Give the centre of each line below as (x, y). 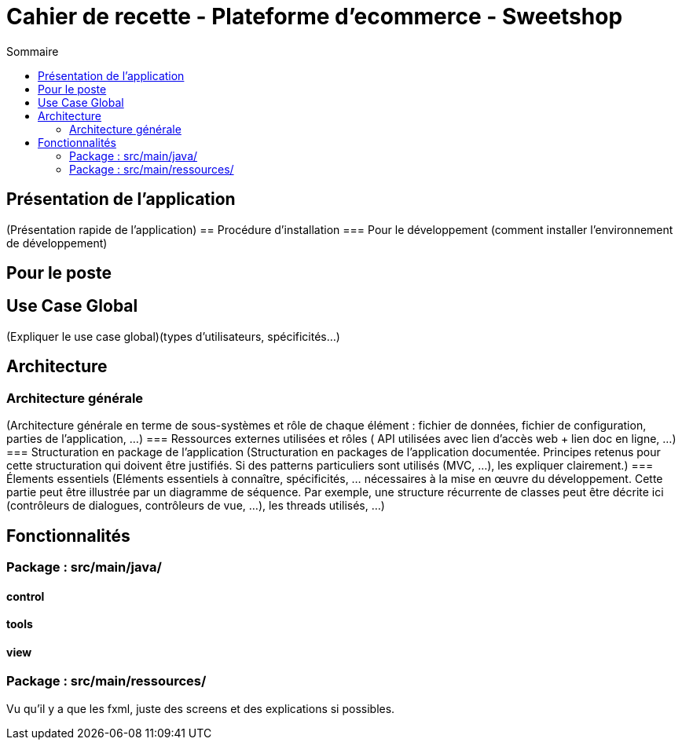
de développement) (57, 243)
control (26, 596)
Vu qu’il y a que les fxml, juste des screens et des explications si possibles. (201, 708)
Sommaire (33, 51)
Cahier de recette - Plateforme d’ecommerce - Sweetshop (315, 16)
